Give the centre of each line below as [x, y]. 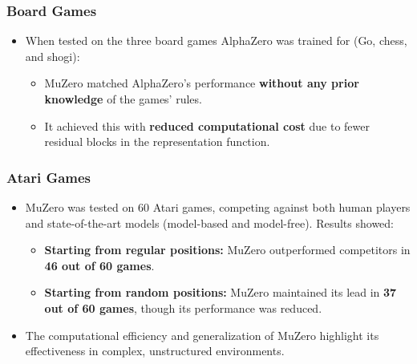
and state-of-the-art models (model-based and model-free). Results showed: [209, 222]
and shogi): [53, 56]
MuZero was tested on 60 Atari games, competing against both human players [218, 207]
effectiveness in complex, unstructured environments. [155, 351]
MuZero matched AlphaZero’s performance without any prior [202, 83]
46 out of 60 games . [99, 265]
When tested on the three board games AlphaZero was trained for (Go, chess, [216, 40]
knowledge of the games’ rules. [123, 99]
